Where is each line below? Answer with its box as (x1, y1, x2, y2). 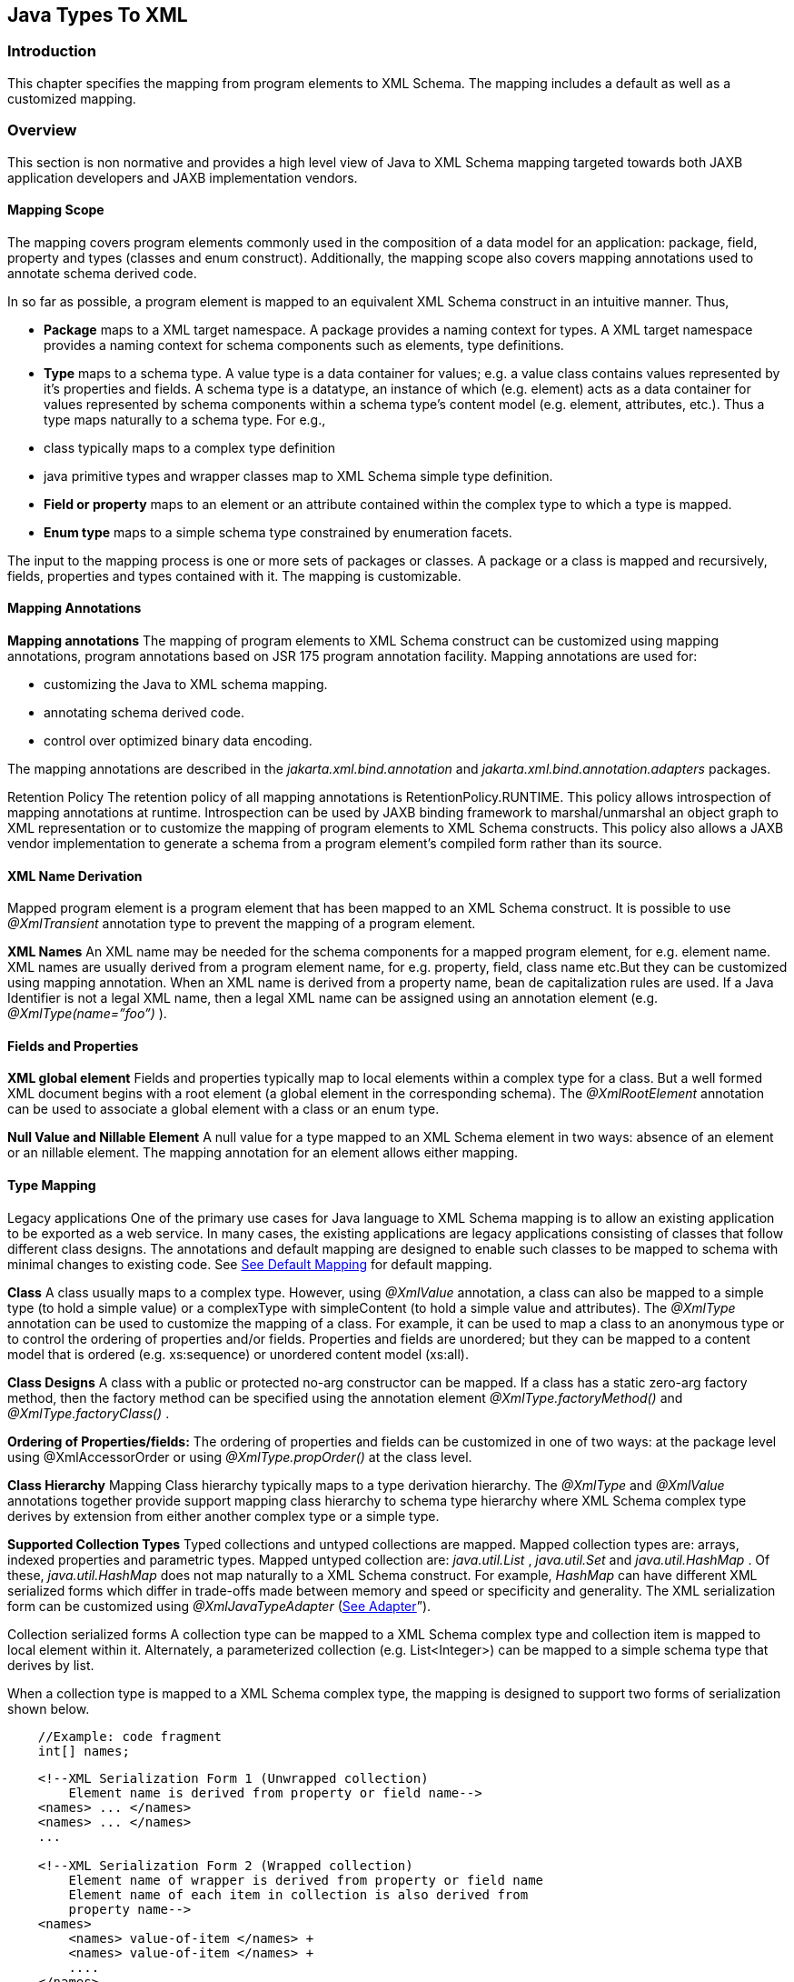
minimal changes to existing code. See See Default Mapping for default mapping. (7, 1256, 492, 1272)
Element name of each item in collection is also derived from (68, 1887, 529, 1902)
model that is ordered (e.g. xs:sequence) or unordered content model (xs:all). (7, 1346, 469, 1362)
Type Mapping (7, 1177, 96, 1194)
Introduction (7, 42, 96, 61)
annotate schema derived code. (7, 265, 197, 281)
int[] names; (37, 1743, 130, 1758)
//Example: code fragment (37, 1728, 223, 1744)
